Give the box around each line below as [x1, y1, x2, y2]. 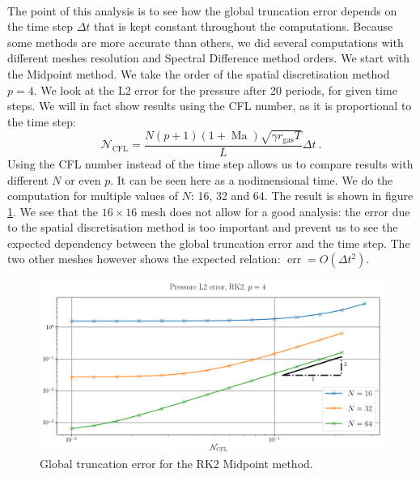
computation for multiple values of [7, 187, 178, 204]
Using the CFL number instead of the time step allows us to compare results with [7, 155, 414, 172]
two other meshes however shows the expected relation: [7, 250, 281, 267]
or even [65, 171, 101, 188]
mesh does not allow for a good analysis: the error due [140, 202, 410, 219]
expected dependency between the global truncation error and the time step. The [7, 234, 410, 251]
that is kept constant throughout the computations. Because [94, 18, 393, 35]
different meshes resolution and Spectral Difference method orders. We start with [7, 49, 410, 66]
